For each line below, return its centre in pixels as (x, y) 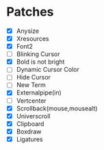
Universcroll (33, 116)
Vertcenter (31, 101)
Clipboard (30, 123)
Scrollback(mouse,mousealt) (57, 108)
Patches (30, 12)
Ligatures (29, 139)
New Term (31, 85)
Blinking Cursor (38, 54)
